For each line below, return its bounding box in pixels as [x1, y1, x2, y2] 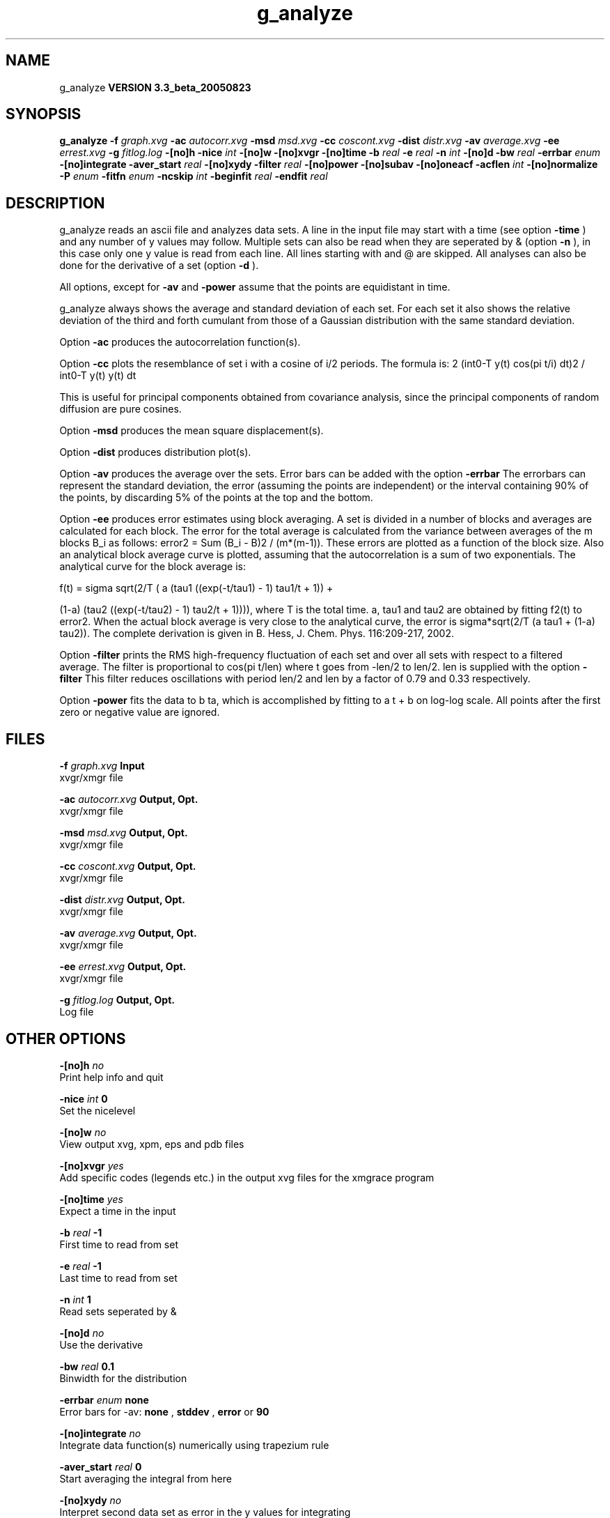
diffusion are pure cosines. [59, 403, 182, 415]
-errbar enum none [59, 1393, 149, 1406]
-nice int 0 [59, 1092, 108, 1105]
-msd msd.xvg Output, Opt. [59, 827, 188, 839]
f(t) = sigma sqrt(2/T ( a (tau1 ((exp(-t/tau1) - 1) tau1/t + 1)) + [59, 582, 334, 595]
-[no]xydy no [59, 1494, 122, 1506]
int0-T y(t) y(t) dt [59, 369, 136, 382]
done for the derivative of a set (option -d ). [59, 259, 259, 272]
